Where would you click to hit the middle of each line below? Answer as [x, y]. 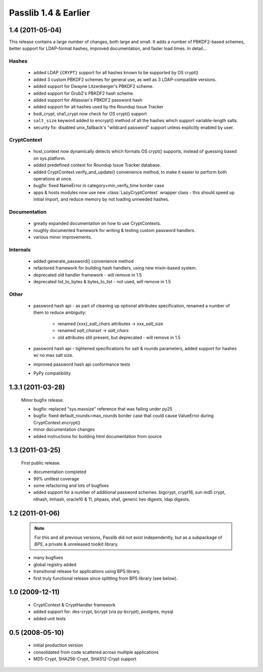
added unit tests [49, 618]
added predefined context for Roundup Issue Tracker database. [97, 165]
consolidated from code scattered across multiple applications [96, 652]
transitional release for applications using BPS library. [87, 571]
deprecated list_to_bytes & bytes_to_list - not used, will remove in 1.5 [102, 282]
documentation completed [60, 472]
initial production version [58, 645]
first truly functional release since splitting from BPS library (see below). [105, 578]
